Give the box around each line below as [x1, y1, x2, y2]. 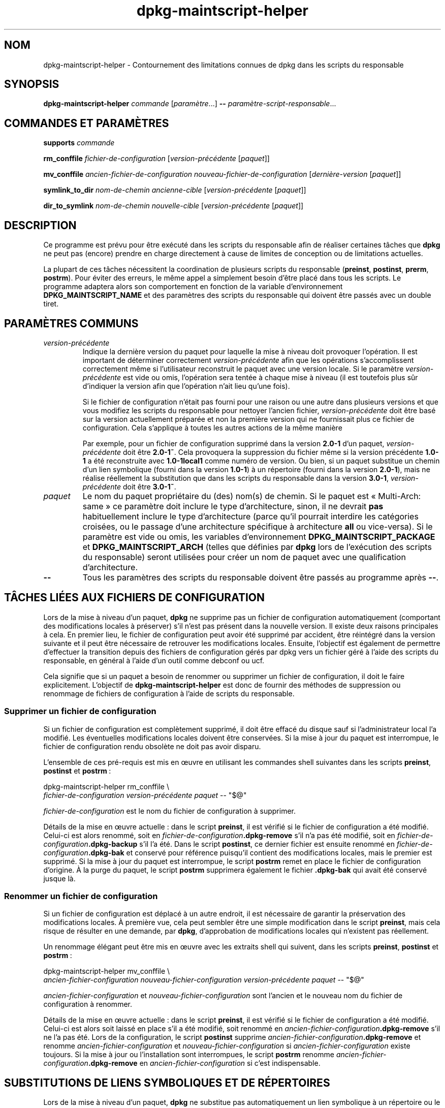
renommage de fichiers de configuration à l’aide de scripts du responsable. [43, 689, 295, 698]
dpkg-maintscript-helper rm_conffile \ [43, 782, 169, 791]
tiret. [43, 299, 59, 309]
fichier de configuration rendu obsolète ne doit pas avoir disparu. [43, 742, 261, 751]
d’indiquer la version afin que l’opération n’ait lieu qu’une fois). [82, 381, 290, 390]
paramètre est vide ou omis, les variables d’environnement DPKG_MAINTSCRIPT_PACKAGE [82, 531, 435, 542]
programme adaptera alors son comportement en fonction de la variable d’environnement [43, 282, 343, 291]
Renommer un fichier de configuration [4, 890, 158, 901]
